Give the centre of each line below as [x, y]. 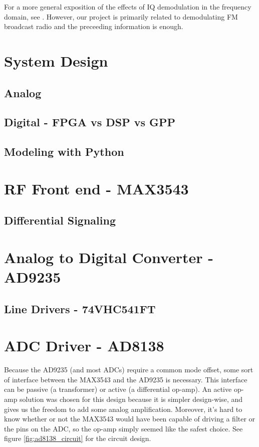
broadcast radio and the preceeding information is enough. [94, 26]
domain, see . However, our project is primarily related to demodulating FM [121, 16]
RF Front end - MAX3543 [96, 188]
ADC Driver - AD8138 [84, 346]
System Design [56, 60]
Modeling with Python [64, 152]
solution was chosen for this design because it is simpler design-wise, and [131, 399]
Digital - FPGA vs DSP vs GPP [90, 122]
